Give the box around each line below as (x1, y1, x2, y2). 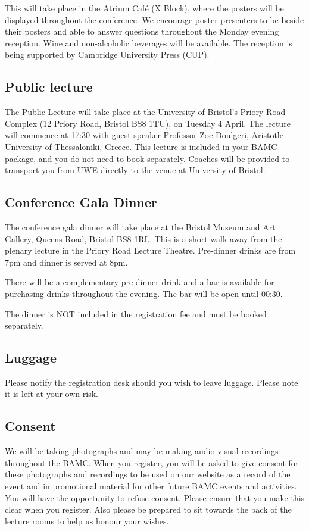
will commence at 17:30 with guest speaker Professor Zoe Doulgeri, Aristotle (5, 129, 283, 141)
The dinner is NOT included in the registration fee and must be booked (5, 307, 267, 320)
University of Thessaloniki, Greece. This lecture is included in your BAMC (5, 140, 277, 152)
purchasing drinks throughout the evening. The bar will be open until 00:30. (5, 287, 283, 299)
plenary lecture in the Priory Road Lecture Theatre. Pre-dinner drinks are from (5, 244, 296, 257)
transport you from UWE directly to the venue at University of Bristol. (5, 164, 266, 176)
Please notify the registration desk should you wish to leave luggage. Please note (5, 376, 298, 388)
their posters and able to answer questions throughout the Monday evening (5, 25, 279, 38)
